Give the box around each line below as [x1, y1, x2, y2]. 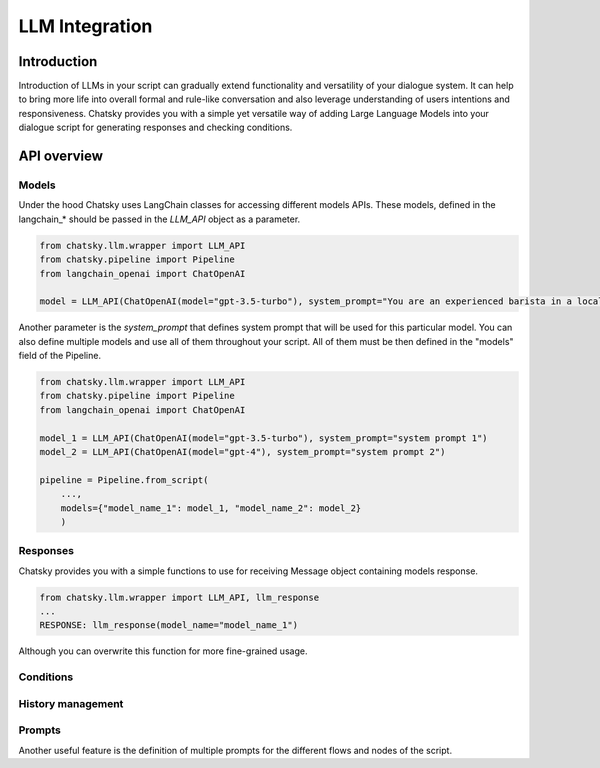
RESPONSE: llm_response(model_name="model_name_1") [39, 620, 299, 631]
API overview [18, 148, 104, 165]
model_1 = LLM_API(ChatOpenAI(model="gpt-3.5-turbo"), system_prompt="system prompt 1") [39, 432, 489, 444]
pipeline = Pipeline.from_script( [39, 474, 209, 485]
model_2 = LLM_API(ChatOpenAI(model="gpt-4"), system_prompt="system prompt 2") [39, 446, 446, 458]
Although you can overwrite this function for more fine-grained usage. [18, 645, 308, 657]
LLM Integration [18, 15, 153, 37]
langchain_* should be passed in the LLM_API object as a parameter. [18, 213, 301, 225]
